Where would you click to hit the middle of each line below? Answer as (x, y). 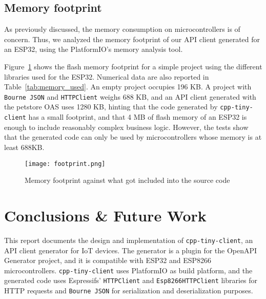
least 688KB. (24, 147)
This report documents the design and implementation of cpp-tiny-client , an (129, 240)
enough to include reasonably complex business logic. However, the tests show (126, 127)
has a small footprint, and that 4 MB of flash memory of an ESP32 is (138, 117)
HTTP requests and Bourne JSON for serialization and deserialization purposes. (129, 291)
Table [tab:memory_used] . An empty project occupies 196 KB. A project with (128, 87)
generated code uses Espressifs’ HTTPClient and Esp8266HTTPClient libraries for (131, 280)
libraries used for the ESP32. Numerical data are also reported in (107, 76)
